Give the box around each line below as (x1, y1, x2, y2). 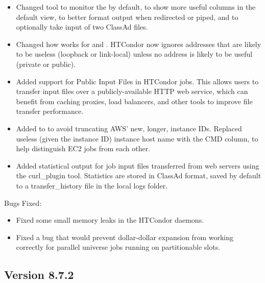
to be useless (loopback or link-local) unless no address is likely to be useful (16, 49, 253, 59)
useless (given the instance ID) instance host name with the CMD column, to (16, 133, 258, 144)
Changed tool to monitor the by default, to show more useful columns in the (16, 2, 256, 12)
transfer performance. (16, 106, 84, 116)
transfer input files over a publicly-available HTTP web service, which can (16, 86, 248, 97)
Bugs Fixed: (4, 197, 42, 208)
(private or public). (16, 58, 76, 69)
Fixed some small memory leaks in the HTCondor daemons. (16, 215, 204, 225)
